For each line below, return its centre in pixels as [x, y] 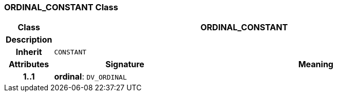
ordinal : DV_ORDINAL [90, 77]
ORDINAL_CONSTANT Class [61, 7]
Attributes [29, 64]
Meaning [316, 64]
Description [29, 40]
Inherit [29, 52]
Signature [125, 64]
